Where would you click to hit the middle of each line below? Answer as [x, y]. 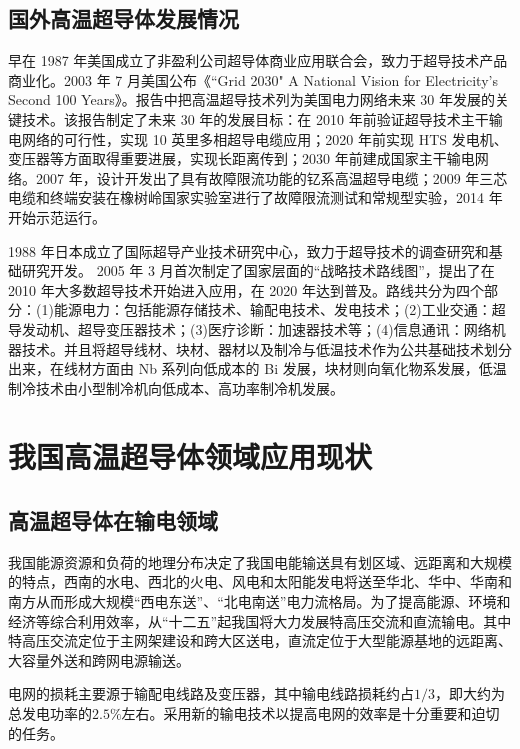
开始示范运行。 [57, 216]
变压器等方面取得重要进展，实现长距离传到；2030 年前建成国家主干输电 [241, 158]
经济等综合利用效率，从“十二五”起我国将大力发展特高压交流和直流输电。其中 [260, 620]
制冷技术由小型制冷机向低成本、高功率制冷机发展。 [176, 387]
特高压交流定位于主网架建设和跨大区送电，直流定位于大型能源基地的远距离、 [260, 640]
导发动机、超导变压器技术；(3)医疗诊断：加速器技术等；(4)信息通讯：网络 [250, 328]
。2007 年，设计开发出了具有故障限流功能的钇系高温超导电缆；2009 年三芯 [265, 177]
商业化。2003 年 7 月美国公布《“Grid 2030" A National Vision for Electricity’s [253, 79]
